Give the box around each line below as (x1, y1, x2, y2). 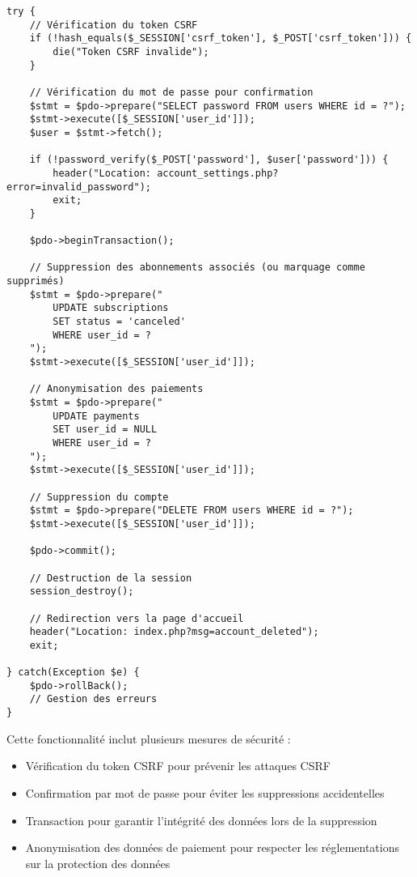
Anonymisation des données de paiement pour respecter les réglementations (25, 839, 399, 856)
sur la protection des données (25, 854, 171, 871)
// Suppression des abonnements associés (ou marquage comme (29, 262, 365, 274)
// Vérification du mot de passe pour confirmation (29, 86, 314, 98)
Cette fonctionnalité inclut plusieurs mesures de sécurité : (6, 730, 291, 747)
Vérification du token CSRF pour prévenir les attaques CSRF (25, 757, 331, 774)
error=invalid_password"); (6, 181, 151, 193)
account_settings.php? (157, 167, 279, 179)
